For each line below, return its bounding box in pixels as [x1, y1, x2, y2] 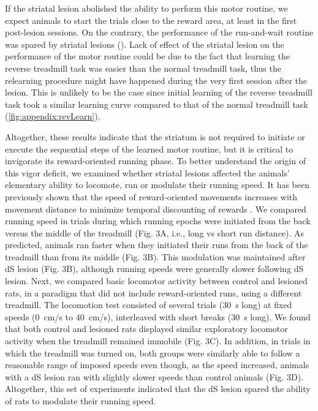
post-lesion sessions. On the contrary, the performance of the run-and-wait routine [5, 26, 314, 39]
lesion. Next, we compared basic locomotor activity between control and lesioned [5, 274, 308, 287]
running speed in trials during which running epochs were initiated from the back [5, 214, 311, 227]
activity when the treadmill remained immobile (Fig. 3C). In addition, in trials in [5, 334, 311, 347]
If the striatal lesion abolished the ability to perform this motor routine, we [5, 2, 288, 14]
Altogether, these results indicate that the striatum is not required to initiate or [5, 130, 305, 143]
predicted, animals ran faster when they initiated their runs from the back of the [5, 238, 308, 251]
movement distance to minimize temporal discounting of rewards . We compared [5, 202, 306, 215]
